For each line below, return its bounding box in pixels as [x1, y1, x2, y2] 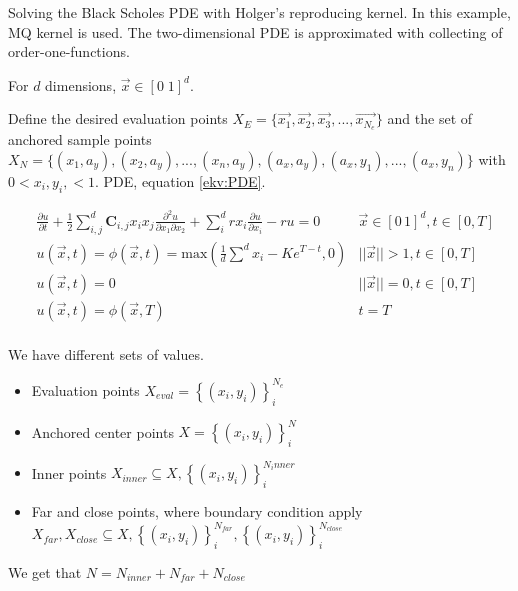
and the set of [387, 108, 473, 129]
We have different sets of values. [8, 343, 204, 364]
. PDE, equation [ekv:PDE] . [95, 170, 266, 191]
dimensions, [45, 74, 117, 95]
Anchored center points [31, 421, 174, 442]
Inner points [31, 462, 107, 483]
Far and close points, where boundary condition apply [31, 501, 363, 522]
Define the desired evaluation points [8, 108, 228, 129]
